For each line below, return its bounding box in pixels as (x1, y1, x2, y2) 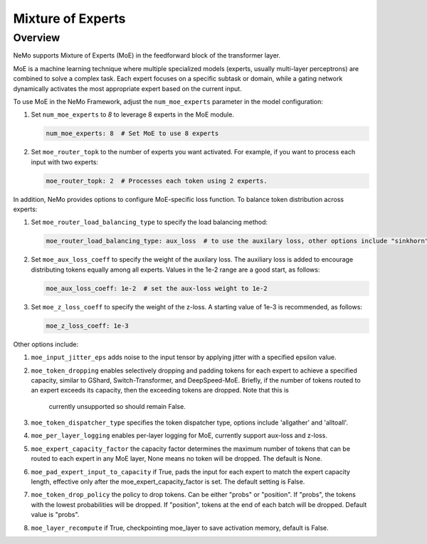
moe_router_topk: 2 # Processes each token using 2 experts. (46, 176, 268, 185)
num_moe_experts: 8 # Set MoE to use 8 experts (46, 129, 219, 138)
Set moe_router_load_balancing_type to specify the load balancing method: (31, 218, 268, 227)
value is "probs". (31, 511, 80, 519)
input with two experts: (31, 157, 99, 166)
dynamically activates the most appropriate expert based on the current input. (13, 84, 242, 92)
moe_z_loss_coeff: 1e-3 (46, 321, 130, 330)
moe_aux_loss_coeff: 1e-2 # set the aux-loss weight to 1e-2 (46, 284, 268, 292)
